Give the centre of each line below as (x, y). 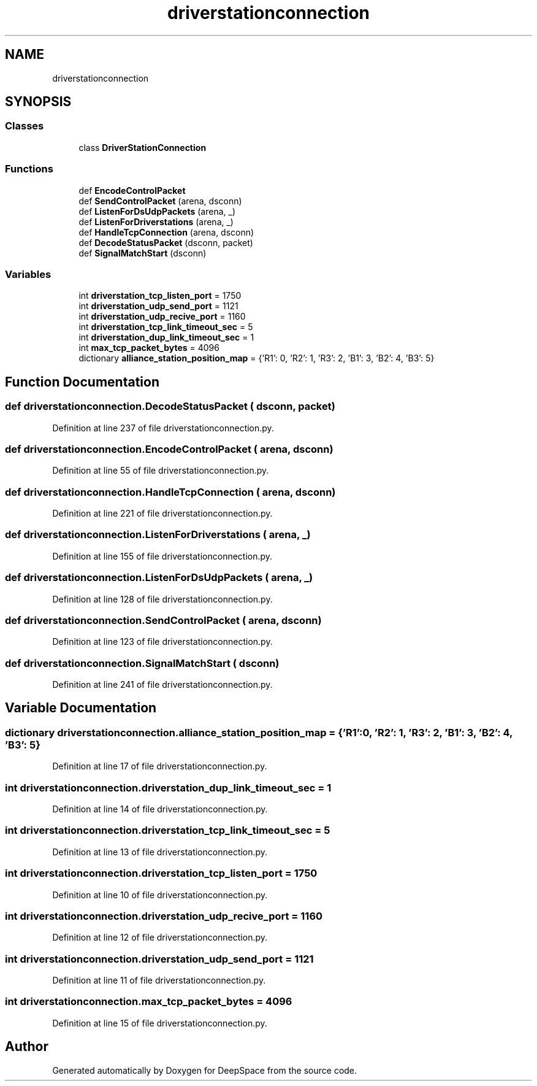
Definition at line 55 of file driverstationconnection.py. (161, 471)
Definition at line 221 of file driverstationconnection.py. (162, 514)
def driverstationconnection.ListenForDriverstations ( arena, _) (158, 535)
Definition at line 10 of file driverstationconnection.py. (160, 895)
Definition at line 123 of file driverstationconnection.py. (162, 642)
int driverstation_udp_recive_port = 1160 (162, 317)
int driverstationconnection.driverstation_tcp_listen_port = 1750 (161, 873)
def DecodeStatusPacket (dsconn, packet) (166, 242)
